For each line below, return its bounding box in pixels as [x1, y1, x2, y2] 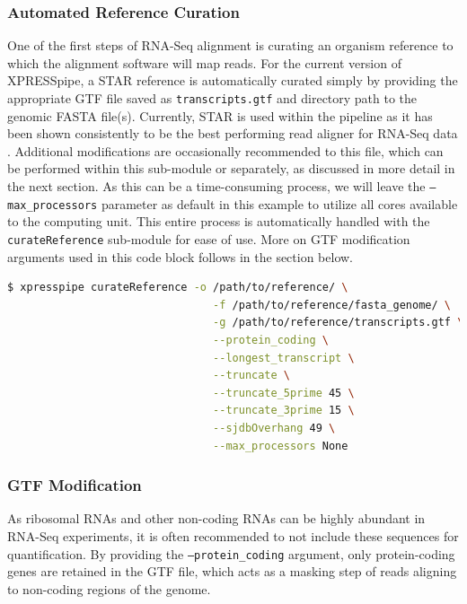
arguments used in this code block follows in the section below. [7, 247, 354, 266]
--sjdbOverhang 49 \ [213, 421, 336, 434]
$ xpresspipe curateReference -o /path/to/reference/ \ [7, 281, 348, 294]
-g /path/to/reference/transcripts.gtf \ [213, 316, 464, 329]
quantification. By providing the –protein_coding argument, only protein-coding [7, 544, 455, 563]
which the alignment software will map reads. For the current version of [7, 53, 401, 72]
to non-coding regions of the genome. [7, 579, 211, 598]
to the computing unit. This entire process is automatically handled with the [7, 212, 430, 231]
